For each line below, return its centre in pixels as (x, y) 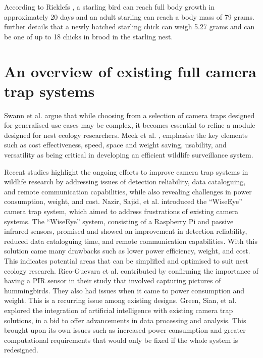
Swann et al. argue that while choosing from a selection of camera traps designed (129, 115)
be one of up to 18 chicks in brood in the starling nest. (89, 36)
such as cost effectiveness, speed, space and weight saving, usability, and (115, 145)
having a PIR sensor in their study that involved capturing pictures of (113, 280)
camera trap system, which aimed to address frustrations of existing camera (121, 211)
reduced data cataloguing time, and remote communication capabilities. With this (131, 241)
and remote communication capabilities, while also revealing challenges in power (128, 191)
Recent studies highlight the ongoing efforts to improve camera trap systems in (126, 171)
